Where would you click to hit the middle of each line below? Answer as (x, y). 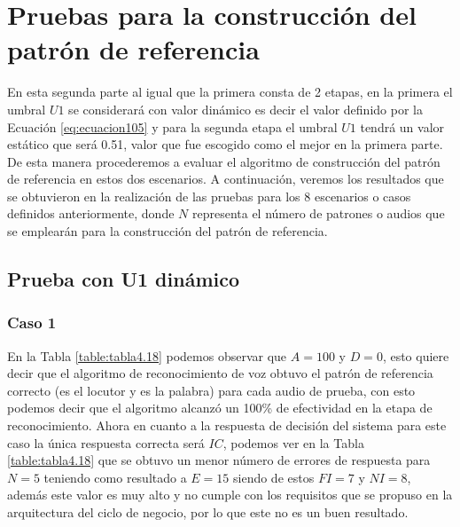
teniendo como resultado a (115, 477)
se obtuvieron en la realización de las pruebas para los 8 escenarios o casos (209, 196)
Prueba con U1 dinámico (124, 279)
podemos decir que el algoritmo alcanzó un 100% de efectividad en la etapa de (220, 408)
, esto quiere (416, 355)
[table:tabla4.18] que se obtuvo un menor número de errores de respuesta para (219, 460)
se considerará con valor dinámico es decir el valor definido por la (246, 109)
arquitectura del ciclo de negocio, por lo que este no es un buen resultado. (208, 512)
